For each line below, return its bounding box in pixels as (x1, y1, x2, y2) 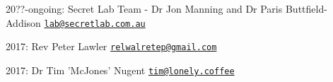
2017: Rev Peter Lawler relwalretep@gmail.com (6, 39, 217, 54)
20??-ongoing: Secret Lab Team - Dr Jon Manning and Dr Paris (6, 1, 283, 16)
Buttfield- (285, 1, 327, 16)
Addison (6, 15, 41, 30)
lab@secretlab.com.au (44, 18, 146, 29)
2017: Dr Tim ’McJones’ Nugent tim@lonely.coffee (6, 62, 235, 77)
